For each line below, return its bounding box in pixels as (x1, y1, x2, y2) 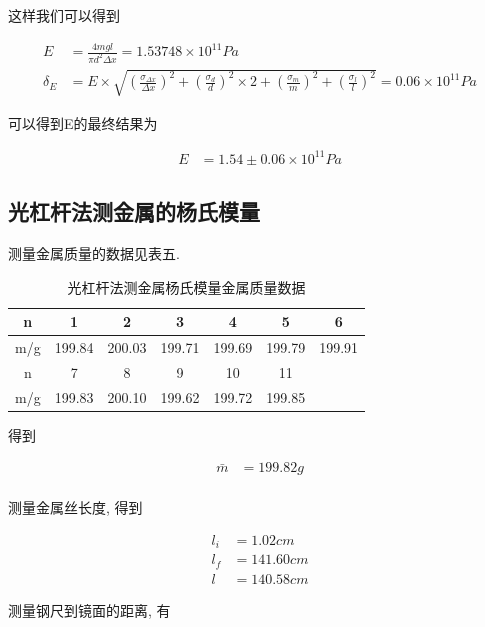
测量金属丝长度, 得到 (8, 497, 143, 518)
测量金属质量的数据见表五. (8, 242, 180, 263)
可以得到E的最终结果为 (8, 112, 158, 133)
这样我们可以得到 (8, 5, 120, 25)
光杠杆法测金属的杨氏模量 (8, 196, 260, 227)
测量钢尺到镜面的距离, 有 (8, 599, 171, 620)
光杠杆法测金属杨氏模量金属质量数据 (67, 276, 306, 297)
